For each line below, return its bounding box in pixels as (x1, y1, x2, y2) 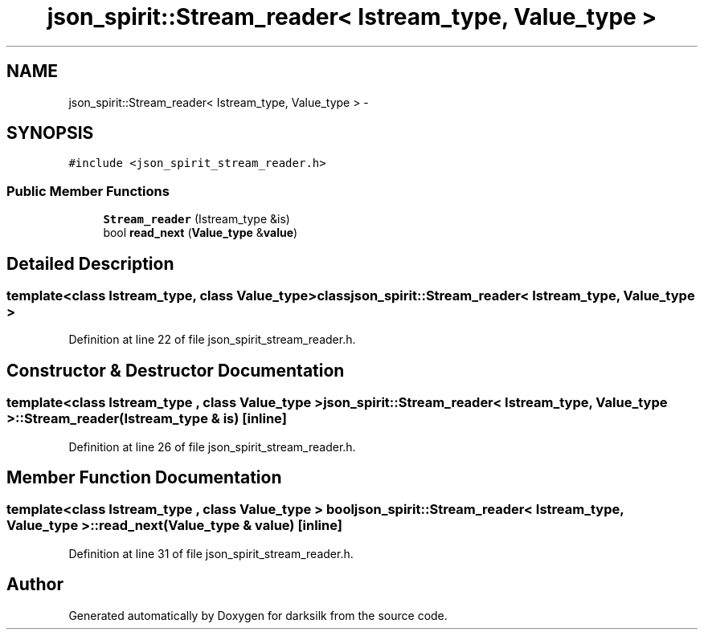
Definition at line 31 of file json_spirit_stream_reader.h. (68, 546, 354, 561)
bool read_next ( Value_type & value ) (103, 226, 298, 240)
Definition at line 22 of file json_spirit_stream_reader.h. (68, 332, 356, 347)
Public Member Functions (6, 182, 170, 199)
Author (6, 574, 63, 595)
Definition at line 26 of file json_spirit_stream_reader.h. (68, 439, 356, 454)
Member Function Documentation (6, 467, 282, 488)
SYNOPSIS (6, 123, 94, 144)
